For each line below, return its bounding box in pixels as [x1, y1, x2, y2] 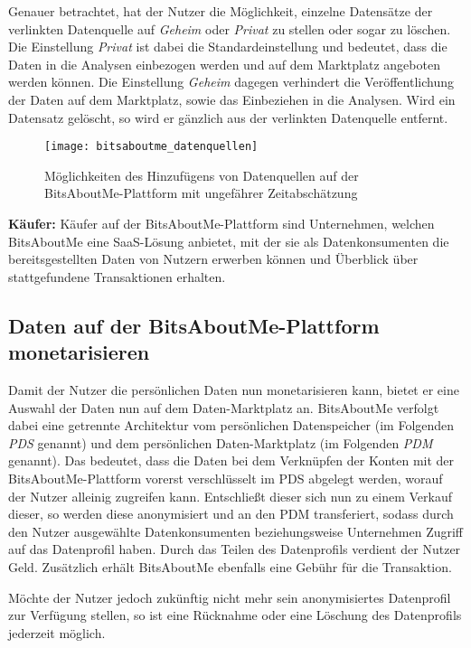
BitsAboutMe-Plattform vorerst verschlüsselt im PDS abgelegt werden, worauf [8, 468, 443, 487]
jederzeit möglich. [8, 623, 106, 642]
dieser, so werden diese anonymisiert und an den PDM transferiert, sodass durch [8, 504, 454, 523]
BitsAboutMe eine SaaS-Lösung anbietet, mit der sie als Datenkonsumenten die [8, 231, 449, 250]
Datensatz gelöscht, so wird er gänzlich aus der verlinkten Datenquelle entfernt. [8, 108, 448, 127]
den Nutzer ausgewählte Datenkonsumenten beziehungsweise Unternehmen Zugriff [8, 521, 464, 540]
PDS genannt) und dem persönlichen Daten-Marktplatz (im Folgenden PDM [8, 433, 433, 452]
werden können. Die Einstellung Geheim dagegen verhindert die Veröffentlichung [8, 72, 454, 91]
